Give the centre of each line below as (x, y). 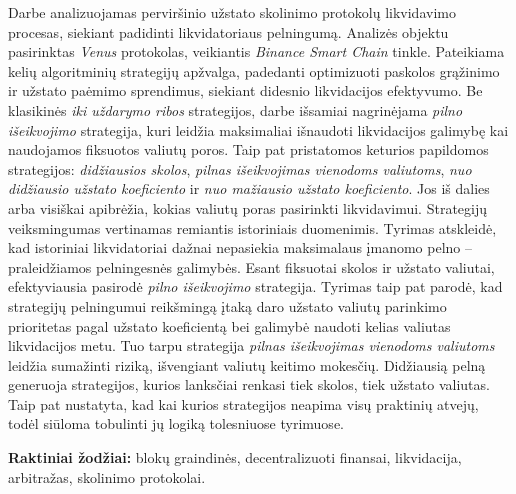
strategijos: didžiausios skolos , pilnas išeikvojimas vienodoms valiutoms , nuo (240, 168)
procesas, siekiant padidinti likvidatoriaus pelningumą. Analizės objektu (228, 31)
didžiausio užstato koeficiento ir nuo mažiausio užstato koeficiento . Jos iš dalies (249, 188)
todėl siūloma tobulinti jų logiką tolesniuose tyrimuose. (176, 423)
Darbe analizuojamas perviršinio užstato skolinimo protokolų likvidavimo (232, 12)
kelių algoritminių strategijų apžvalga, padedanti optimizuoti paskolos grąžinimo (254, 70)
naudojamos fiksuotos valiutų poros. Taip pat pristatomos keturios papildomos (248, 149)
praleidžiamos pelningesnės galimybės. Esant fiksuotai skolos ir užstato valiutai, (251, 266)
